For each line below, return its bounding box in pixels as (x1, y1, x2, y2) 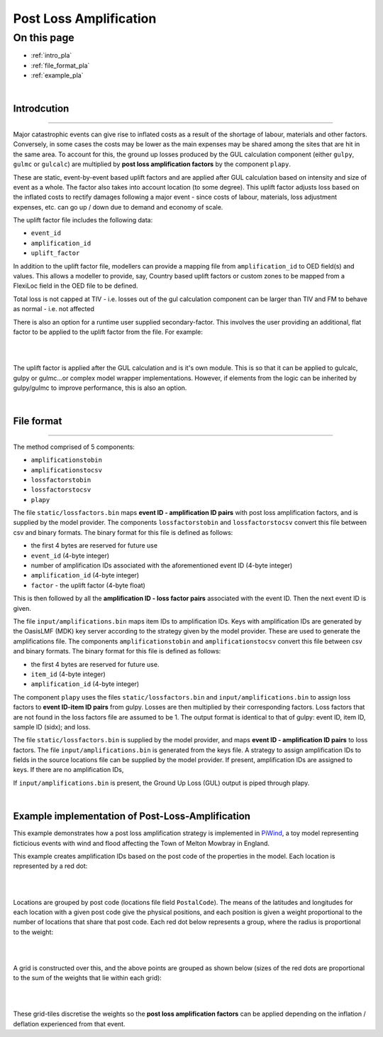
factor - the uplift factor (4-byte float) (30, 581, 145, 590)
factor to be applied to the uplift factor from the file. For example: (13, 327, 204, 336)
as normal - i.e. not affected (13, 305, 95, 313)
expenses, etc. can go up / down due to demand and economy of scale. (13, 202, 223, 211)
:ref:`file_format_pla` (30, 61, 90, 70)
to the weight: (13, 928, 53, 936)
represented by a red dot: (13, 862, 88, 870)
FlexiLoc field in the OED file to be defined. (13, 281, 138, 291)
